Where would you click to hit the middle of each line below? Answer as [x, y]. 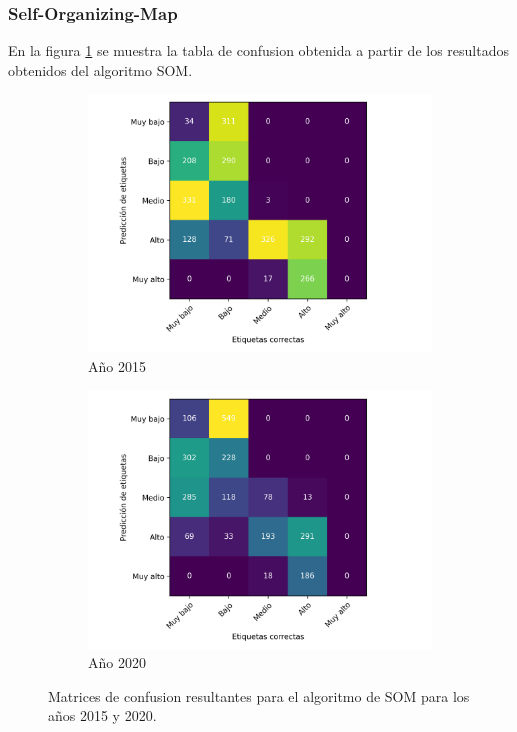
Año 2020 [117, 662]
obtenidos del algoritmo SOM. [100, 69]
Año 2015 [117, 366]
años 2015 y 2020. [102, 715]
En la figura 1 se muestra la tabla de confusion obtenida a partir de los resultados [258, 50]
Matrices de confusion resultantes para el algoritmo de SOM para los [259, 695]
